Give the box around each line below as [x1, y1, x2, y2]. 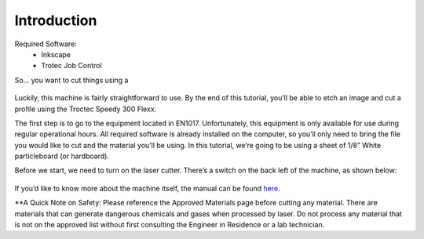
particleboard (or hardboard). [14, 151, 110, 161]
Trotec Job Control [41, 61, 102, 71]
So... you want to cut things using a [14, 75, 129, 85]
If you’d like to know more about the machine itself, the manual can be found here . [14, 183, 280, 193]
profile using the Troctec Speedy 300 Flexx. [14, 104, 157, 114]
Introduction [14, 12, 97, 29]
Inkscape [41, 49, 71, 59]
